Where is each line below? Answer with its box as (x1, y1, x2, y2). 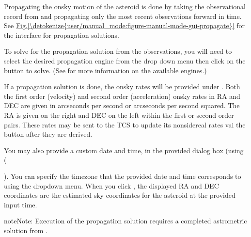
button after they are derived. (4, 129, 93, 139)
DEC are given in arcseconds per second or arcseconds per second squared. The (4, 100, 240, 111)
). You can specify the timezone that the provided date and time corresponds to (4, 171, 241, 181)
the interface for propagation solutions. (4, 30, 119, 40)
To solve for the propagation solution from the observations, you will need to (4, 46, 232, 56)
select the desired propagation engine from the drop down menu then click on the (4, 55, 246, 65)
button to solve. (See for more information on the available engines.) (4, 65, 207, 75)
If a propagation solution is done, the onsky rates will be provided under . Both (4, 81, 240, 92)
